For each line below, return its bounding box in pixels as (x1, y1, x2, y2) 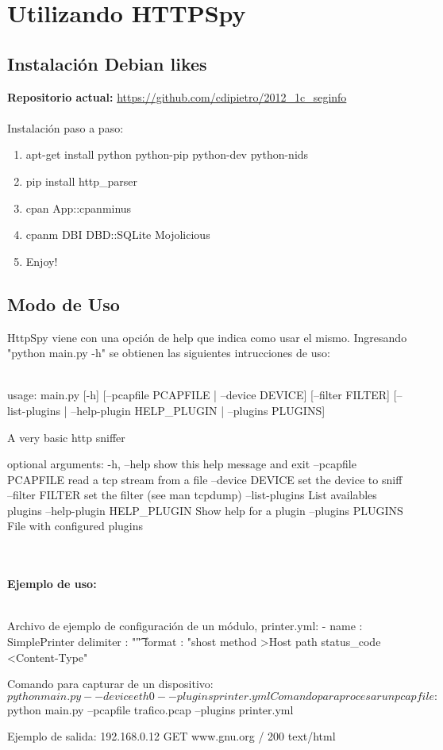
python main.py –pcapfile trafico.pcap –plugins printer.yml (7, 701, 294, 717)
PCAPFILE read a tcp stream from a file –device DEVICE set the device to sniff (7, 471, 403, 487)
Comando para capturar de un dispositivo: (7, 675, 214, 692)
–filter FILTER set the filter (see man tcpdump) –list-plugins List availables (7, 487, 377, 503)
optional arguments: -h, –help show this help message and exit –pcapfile (7, 456, 356, 472)
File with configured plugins (7, 517, 144, 534)
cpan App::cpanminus (25, 199, 132, 216)
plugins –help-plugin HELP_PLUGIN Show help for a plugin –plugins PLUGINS (7, 502, 403, 518)
